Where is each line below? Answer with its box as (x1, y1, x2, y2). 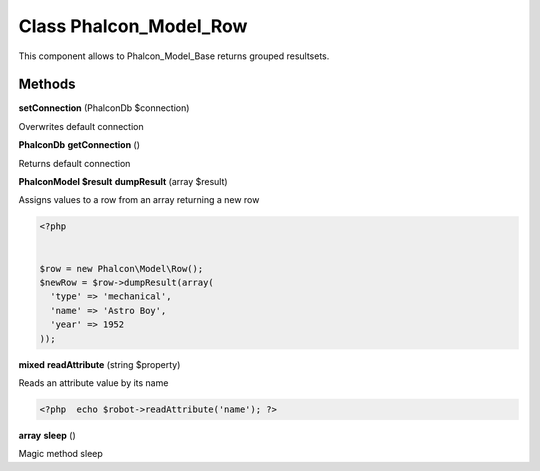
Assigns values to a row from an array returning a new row (18, 194, 260, 206)
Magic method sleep (18, 448, 104, 460)
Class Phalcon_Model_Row (18, 15, 248, 37)
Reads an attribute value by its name (18, 376, 169, 389)
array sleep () (18, 429, 76, 441)
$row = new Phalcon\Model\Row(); (39, 263, 204, 274)
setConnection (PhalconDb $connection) (18, 102, 190, 114)
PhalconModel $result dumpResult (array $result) (18, 176, 229, 188)
